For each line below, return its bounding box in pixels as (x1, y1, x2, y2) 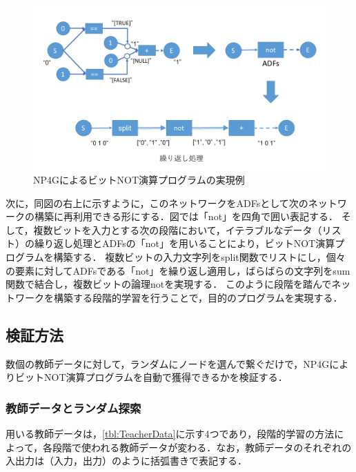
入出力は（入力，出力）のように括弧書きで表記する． (6, 453, 247, 468)
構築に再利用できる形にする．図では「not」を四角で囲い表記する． (34, 209, 339, 224)
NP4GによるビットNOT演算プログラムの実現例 (33, 173, 245, 187)
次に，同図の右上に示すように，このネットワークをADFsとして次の (6, 195, 308, 210)
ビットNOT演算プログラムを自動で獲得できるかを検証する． (14, 370, 288, 384)
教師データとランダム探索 (6, 399, 141, 416)
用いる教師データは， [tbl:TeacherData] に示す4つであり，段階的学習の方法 (6, 426, 335, 441)
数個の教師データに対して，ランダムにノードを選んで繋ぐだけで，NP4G (6, 356, 330, 371)
